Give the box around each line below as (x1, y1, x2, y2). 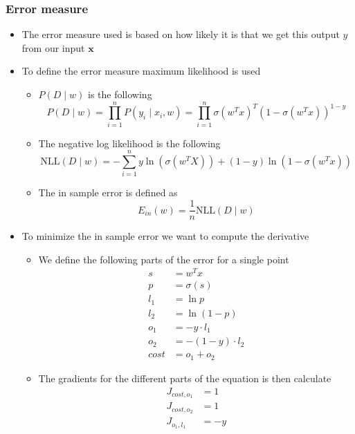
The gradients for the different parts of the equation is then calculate (38, 370, 331, 385)
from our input (21, 40, 85, 55)
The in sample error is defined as (38, 185, 178, 200)
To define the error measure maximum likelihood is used (21, 64, 261, 78)
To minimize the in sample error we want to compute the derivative (21, 229, 309, 243)
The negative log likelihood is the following (38, 135, 221, 150)
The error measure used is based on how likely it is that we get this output (21, 27, 340, 41)
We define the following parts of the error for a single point (38, 252, 289, 266)
